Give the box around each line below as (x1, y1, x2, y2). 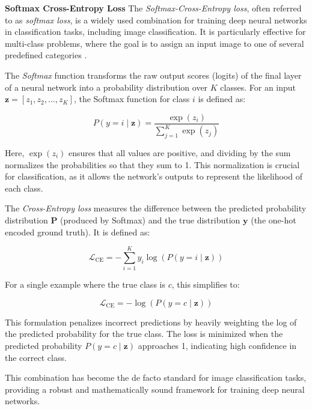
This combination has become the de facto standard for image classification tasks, (5, 371, 307, 384)
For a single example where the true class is (5, 278, 165, 291)
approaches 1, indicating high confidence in (138, 339, 297, 352)
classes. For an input (220, 80, 296, 93)
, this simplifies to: (171, 278, 240, 291)
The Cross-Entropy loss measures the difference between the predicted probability (5, 202, 307, 214)
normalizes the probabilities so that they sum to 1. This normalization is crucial (5, 158, 300, 171)
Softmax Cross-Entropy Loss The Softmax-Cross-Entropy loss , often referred (5, 2, 302, 14)
